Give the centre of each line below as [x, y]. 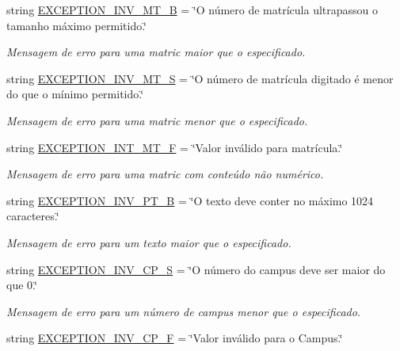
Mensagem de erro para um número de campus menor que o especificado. [184, 311]
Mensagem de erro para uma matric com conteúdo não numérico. [165, 174]
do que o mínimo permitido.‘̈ [75, 94]
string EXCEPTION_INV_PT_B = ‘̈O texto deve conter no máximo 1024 [190, 200]
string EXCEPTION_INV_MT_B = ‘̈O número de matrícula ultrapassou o [192, 10]
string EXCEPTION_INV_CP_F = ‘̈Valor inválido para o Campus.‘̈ [175, 338]
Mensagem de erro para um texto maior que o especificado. [149, 242]
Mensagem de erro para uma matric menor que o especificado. [157, 120]
